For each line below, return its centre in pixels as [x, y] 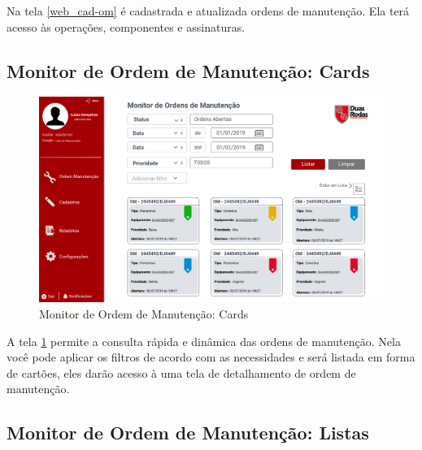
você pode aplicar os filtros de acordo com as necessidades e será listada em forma [211, 357]
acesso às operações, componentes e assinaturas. [126, 26]
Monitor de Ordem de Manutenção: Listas [188, 433]
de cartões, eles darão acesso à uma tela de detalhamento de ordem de [181, 372]
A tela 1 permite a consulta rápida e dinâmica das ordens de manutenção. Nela [204, 341]
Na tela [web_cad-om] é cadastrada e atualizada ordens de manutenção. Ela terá [208, 11]
